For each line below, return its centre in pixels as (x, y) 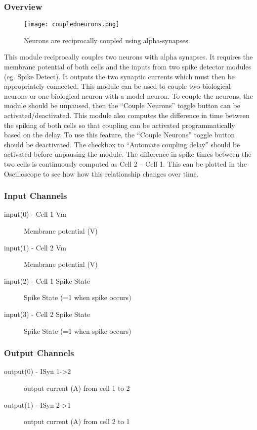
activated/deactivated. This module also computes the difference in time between (127, 115)
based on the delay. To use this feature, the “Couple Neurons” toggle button (120, 135)
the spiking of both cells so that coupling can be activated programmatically (120, 125)
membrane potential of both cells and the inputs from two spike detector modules (128, 67)
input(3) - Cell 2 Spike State (47, 314)
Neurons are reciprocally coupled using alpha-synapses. (107, 40)
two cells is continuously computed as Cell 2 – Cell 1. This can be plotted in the (126, 164)
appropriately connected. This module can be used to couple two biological (117, 86)
